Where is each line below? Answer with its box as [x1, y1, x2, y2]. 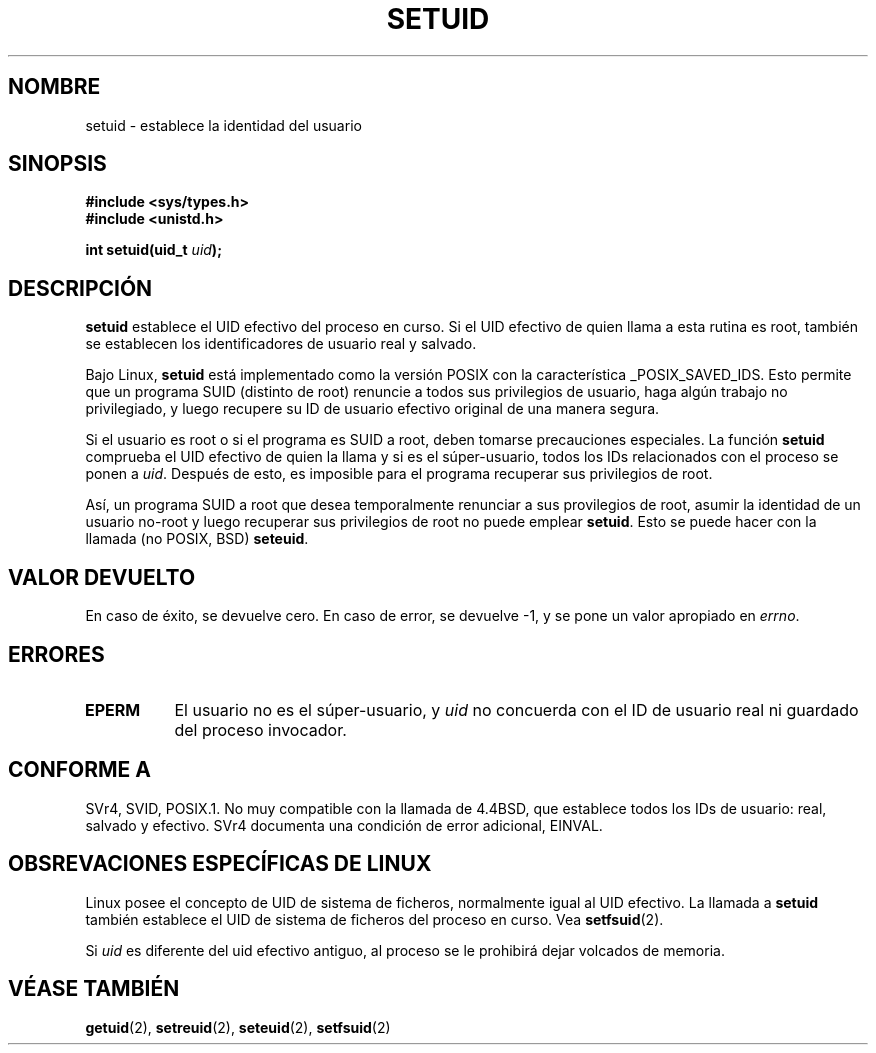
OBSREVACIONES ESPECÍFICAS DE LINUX [8, 851, 432, 877]
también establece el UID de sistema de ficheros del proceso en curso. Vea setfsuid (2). [85, 910, 664, 928]
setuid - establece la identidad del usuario [85, 116, 362, 134]
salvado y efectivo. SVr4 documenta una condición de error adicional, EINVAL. [85, 816, 603, 834]
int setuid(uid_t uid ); [85, 241, 222, 259]
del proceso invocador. [174, 719, 347, 740]
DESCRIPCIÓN [8, 275, 153, 301]
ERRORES [8, 641, 105, 667]
